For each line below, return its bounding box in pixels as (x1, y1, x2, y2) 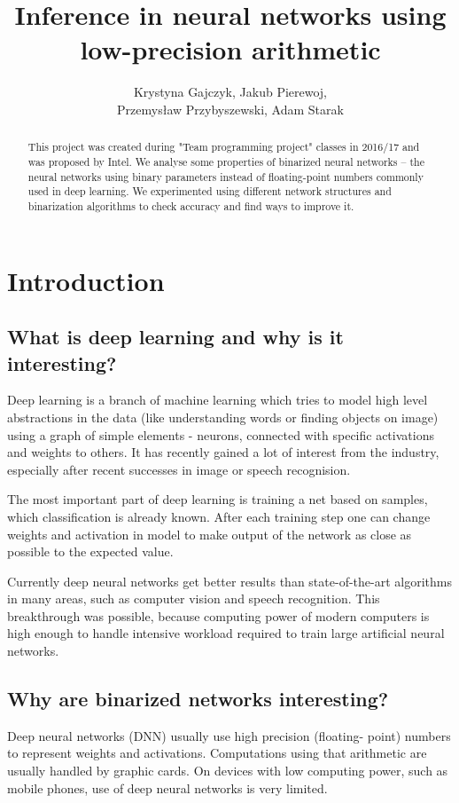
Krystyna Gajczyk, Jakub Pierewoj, (133, 83, 328, 101)
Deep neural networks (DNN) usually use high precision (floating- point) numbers (7, 726, 451, 744)
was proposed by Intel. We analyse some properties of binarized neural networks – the (27, 154, 424, 169)
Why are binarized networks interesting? (7, 685, 389, 712)
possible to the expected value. (7, 542, 174, 561)
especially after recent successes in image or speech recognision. (7, 460, 351, 478)
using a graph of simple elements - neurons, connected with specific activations (7, 425, 434, 444)
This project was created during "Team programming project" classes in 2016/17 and (27, 139, 420, 154)
